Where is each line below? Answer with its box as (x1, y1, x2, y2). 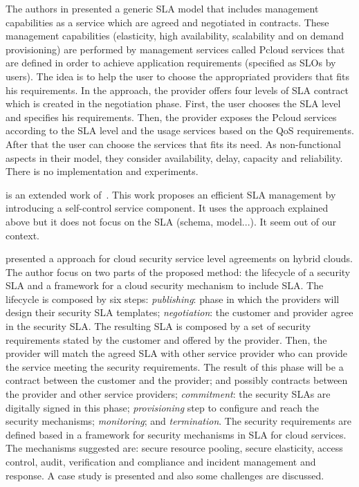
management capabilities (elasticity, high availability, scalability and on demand (6, 28, 344, 43)
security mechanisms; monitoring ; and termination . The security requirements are (6, 414, 351, 428)
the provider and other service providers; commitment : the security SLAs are (6, 387, 331, 401)
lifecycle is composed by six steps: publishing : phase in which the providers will (6, 291, 340, 306)
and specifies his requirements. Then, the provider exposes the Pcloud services (6, 109, 337, 124)
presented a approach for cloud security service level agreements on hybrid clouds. (6, 251, 353, 266)
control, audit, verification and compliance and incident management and (6, 454, 316, 468)
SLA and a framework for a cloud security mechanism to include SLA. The (6, 278, 324, 293)
